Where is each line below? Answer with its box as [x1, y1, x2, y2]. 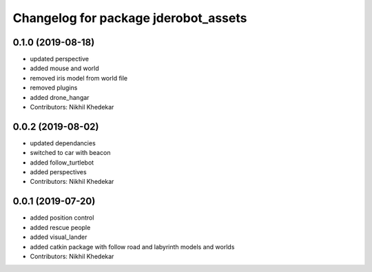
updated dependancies [30, 138, 96, 147]
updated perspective [30, 55, 90, 63]
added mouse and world [30, 64, 99, 72]
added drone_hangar [30, 93, 90, 101]
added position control [30, 213, 94, 222]
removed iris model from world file [30, 74, 128, 82]
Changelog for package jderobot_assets [12, 10, 247, 25]
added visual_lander [30, 233, 87, 241]
